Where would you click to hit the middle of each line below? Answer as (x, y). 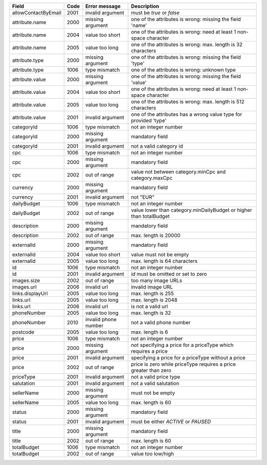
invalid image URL (152, 287)
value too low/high (153, 454)
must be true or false (156, 13)
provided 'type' (149, 120)
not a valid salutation (155, 383)
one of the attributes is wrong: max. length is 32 (187, 44)
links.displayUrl (30, 293)
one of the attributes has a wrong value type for (187, 114)
